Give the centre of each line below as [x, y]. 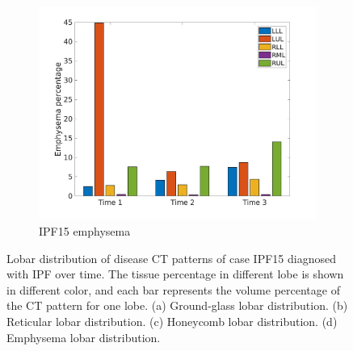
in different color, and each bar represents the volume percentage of [173, 289]
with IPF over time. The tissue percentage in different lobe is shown [175, 274]
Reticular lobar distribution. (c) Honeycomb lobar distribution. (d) [172, 321]
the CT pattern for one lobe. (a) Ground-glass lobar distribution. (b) [177, 305]
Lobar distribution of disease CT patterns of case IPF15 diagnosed [171, 258]
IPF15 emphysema [85, 230]
